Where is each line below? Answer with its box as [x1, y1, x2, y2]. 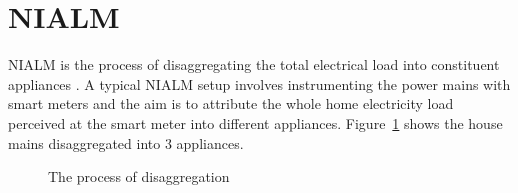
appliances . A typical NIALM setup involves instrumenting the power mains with [8, 73, 511, 94]
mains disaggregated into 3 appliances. [8, 132, 244, 153]
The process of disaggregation [48, 166, 230, 187]
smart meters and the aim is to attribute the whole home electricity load [8, 93, 454, 114]
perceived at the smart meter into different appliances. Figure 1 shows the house [8, 112, 503, 133]
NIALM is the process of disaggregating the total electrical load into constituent [8, 54, 500, 75]
